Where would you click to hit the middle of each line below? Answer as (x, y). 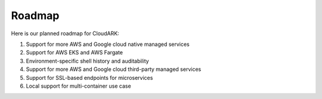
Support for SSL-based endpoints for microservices (89, 78)
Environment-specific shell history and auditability (87, 61)
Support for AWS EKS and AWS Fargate (75, 52)
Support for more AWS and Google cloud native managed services (108, 44)
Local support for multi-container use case (78, 86)
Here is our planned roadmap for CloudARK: (65, 33)
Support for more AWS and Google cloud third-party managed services (114, 69)
